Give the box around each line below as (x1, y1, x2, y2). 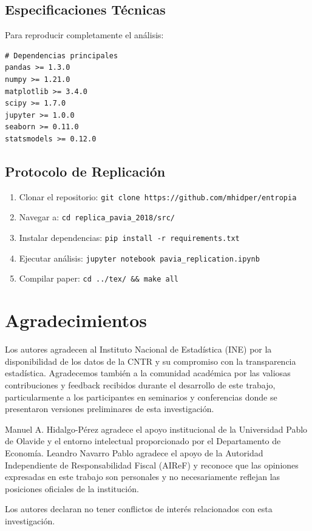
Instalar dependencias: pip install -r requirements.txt (19, 231, 240, 244)
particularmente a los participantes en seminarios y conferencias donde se (5, 390, 277, 403)
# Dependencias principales (5, 51, 118, 60)
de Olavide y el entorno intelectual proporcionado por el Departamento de (5, 435, 281, 447)
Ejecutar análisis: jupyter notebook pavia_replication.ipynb (19, 251, 260, 264)
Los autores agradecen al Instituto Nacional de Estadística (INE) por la (5, 343, 272, 356)
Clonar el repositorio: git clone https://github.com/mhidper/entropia (19, 190, 297, 203)
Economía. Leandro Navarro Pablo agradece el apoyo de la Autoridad (5, 446, 263, 459)
